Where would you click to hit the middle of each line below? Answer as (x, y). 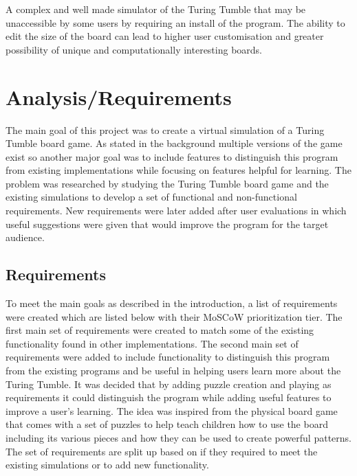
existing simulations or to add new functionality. (107, 465)
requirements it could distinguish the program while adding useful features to (169, 397)
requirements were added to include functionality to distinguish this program (168, 357)
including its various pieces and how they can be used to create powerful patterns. (178, 437)
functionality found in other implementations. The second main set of (152, 343)
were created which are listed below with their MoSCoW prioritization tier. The (174, 316)
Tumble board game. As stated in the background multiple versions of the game (174, 143)
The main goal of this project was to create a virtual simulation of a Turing (165, 129)
